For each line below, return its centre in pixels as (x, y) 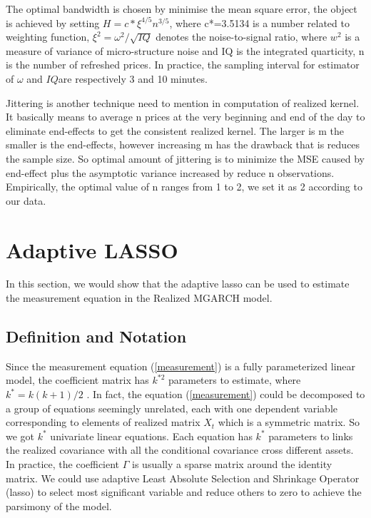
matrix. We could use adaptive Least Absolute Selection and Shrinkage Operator (183, 478)
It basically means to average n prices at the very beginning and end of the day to (185, 117)
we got (20, 436)
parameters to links (311, 436)
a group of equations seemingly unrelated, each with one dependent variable (172, 408)
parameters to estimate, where (234, 380)
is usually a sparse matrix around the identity (232, 463)
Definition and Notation (96, 336)
